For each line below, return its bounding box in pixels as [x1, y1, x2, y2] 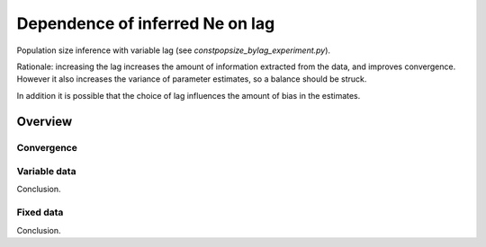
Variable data [16, 165, 76, 178]
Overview [16, 113, 73, 129]
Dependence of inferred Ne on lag [16, 13, 275, 33]
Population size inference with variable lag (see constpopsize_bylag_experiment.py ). [16, 45, 331, 56]
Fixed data [16, 207, 64, 219]
